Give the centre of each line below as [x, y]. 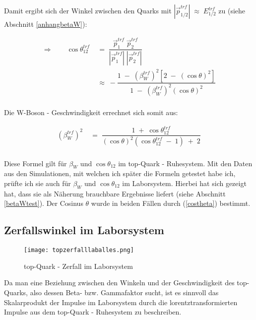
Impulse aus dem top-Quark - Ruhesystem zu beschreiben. [93, 312]
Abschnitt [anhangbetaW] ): [46, 24]
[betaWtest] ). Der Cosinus [44, 203]
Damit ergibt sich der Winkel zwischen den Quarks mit [88, 10]
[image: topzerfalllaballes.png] [79, 250]
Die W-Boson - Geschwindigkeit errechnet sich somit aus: [91, 112]
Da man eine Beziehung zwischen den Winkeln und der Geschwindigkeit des [119, 283]
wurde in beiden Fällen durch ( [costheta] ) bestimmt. [171, 203]
